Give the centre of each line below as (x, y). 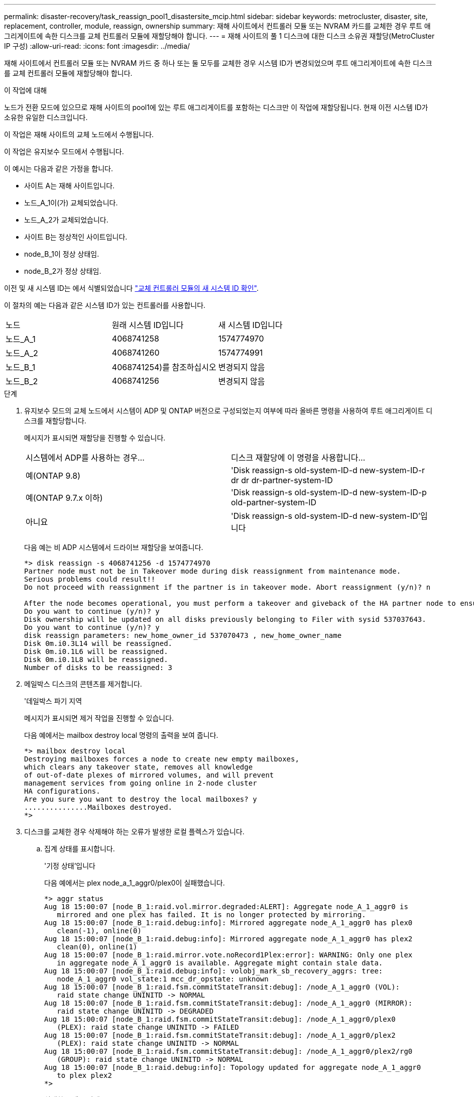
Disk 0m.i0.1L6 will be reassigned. (96, 651)
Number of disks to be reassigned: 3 (98, 668)
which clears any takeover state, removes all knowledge (139, 767)
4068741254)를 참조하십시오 (164, 367)
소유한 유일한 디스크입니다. (46, 117)
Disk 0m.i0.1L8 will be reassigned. (96, 660)
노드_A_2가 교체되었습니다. (66, 220)
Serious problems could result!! (90, 579)
